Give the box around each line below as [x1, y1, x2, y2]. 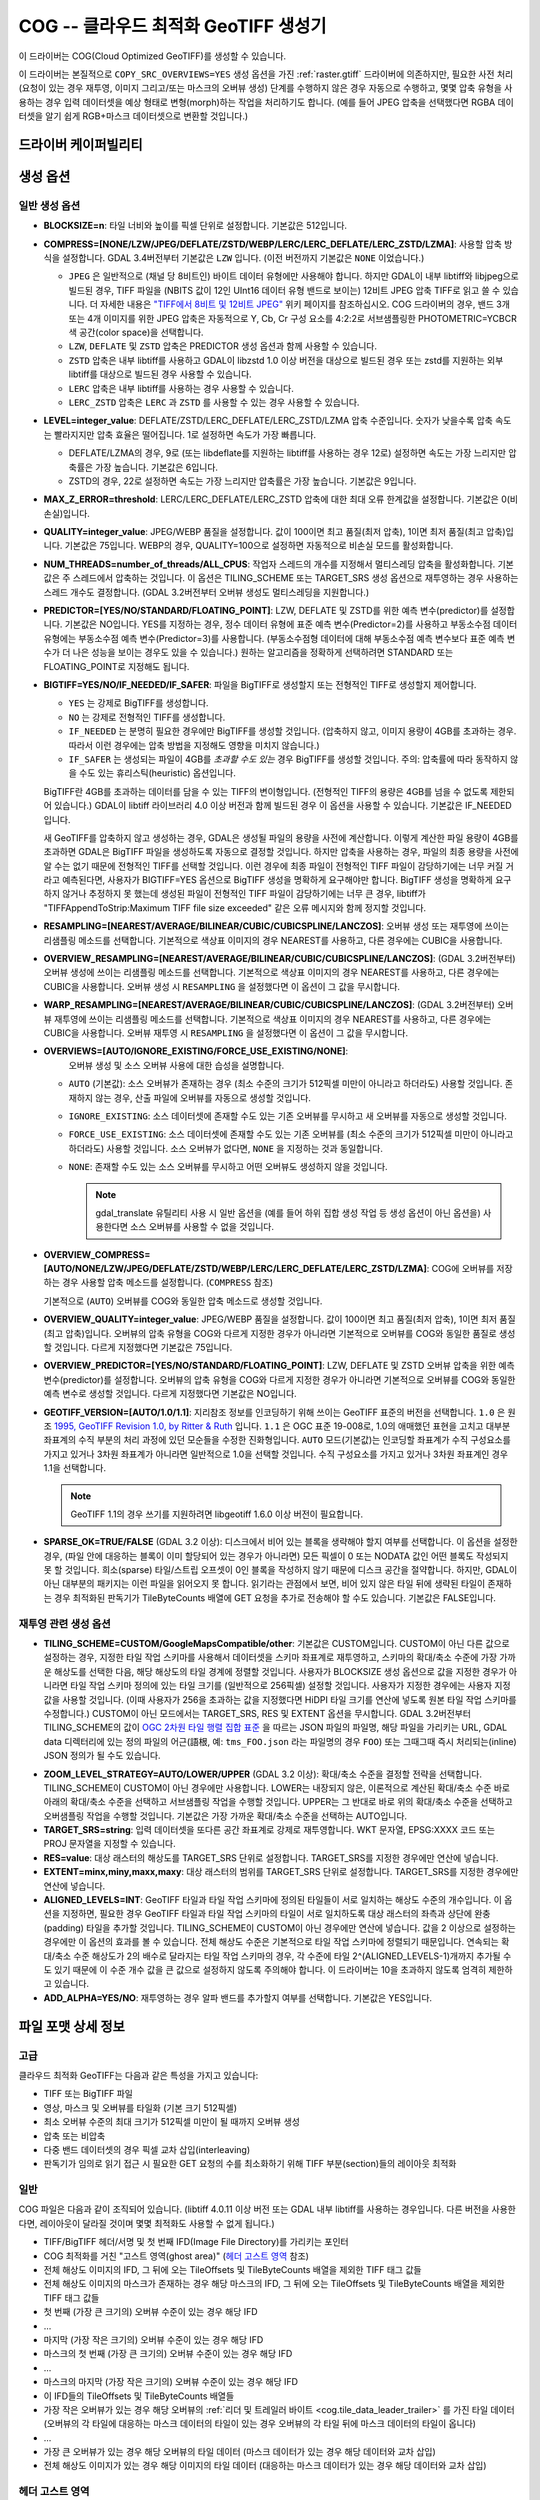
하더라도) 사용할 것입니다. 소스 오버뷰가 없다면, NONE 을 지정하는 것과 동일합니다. [68, 1142, 384, 1154]
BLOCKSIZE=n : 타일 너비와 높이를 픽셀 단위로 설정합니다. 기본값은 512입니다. [43, 220, 348, 232]
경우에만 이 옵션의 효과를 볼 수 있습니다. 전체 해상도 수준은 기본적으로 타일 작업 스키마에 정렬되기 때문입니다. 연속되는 [43, 1936, 499, 1948]
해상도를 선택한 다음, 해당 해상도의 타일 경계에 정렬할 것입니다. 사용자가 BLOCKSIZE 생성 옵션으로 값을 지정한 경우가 [53, 1665, 507, 1677]
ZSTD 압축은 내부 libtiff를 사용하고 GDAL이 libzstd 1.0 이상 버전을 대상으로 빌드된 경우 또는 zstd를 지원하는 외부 [68, 354, 504, 366]
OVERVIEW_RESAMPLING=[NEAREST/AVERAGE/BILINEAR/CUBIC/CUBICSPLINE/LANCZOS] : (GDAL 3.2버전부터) [43, 953, 516, 965]
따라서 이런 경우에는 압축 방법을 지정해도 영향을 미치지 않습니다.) [68, 739, 320, 751]
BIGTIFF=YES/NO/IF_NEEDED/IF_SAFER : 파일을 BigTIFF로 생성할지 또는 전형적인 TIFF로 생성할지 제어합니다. [43, 679, 477, 690]
